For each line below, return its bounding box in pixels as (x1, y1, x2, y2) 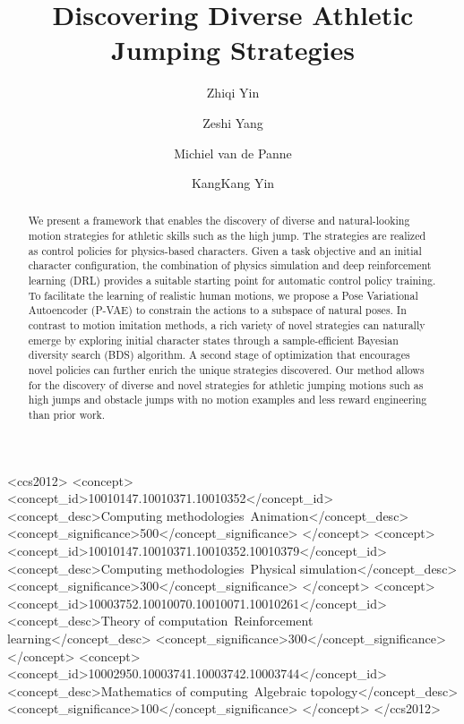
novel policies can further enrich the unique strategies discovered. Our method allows (28, 362, 425, 378)
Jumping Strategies (111, 31, 355, 68)
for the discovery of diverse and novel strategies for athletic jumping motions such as (28, 377, 424, 392)
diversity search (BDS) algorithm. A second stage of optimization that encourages (28, 347, 410, 362)
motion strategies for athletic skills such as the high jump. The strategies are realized (28, 228, 426, 243)
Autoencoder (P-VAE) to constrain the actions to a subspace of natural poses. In (28, 302, 407, 318)
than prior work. (28, 407, 106, 422)
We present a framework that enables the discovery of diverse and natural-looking (28, 213, 410, 228)
